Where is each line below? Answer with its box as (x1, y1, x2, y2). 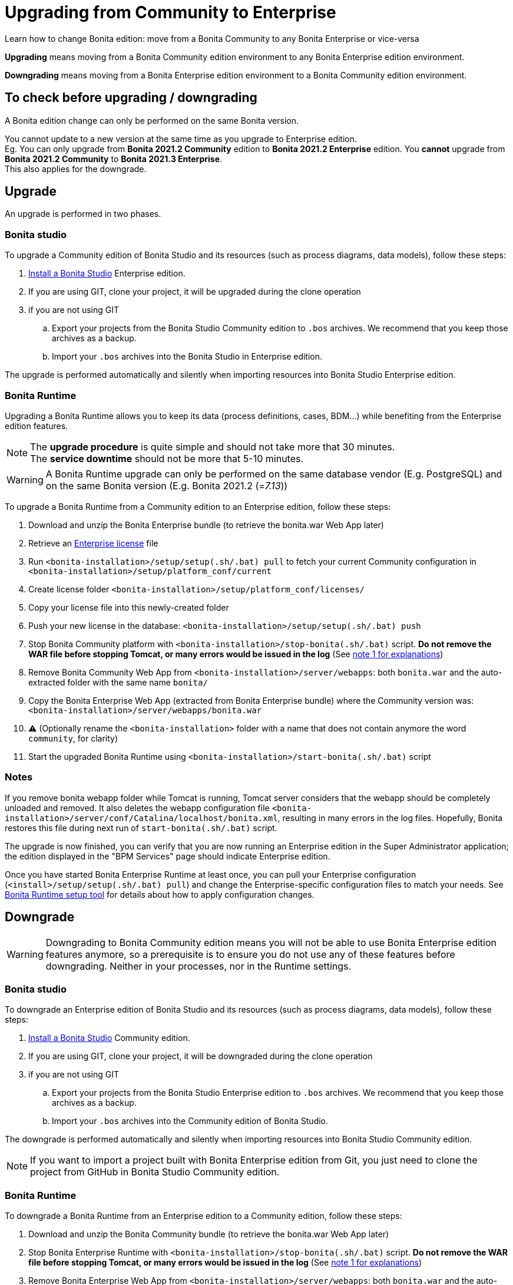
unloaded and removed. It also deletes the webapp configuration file (5, 802, 270, 813)
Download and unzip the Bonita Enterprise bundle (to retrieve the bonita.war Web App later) (28, 519, 384, 530)
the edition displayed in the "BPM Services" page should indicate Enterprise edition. (5, 851, 330, 861)
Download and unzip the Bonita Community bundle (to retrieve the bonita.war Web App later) (28, 1229, 389, 1240)
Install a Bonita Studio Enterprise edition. (28, 268, 186, 279)
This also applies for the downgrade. (5, 163, 147, 174)
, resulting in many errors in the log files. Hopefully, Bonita (277, 812, 503, 823)
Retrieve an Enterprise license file (28, 538, 158, 548)
